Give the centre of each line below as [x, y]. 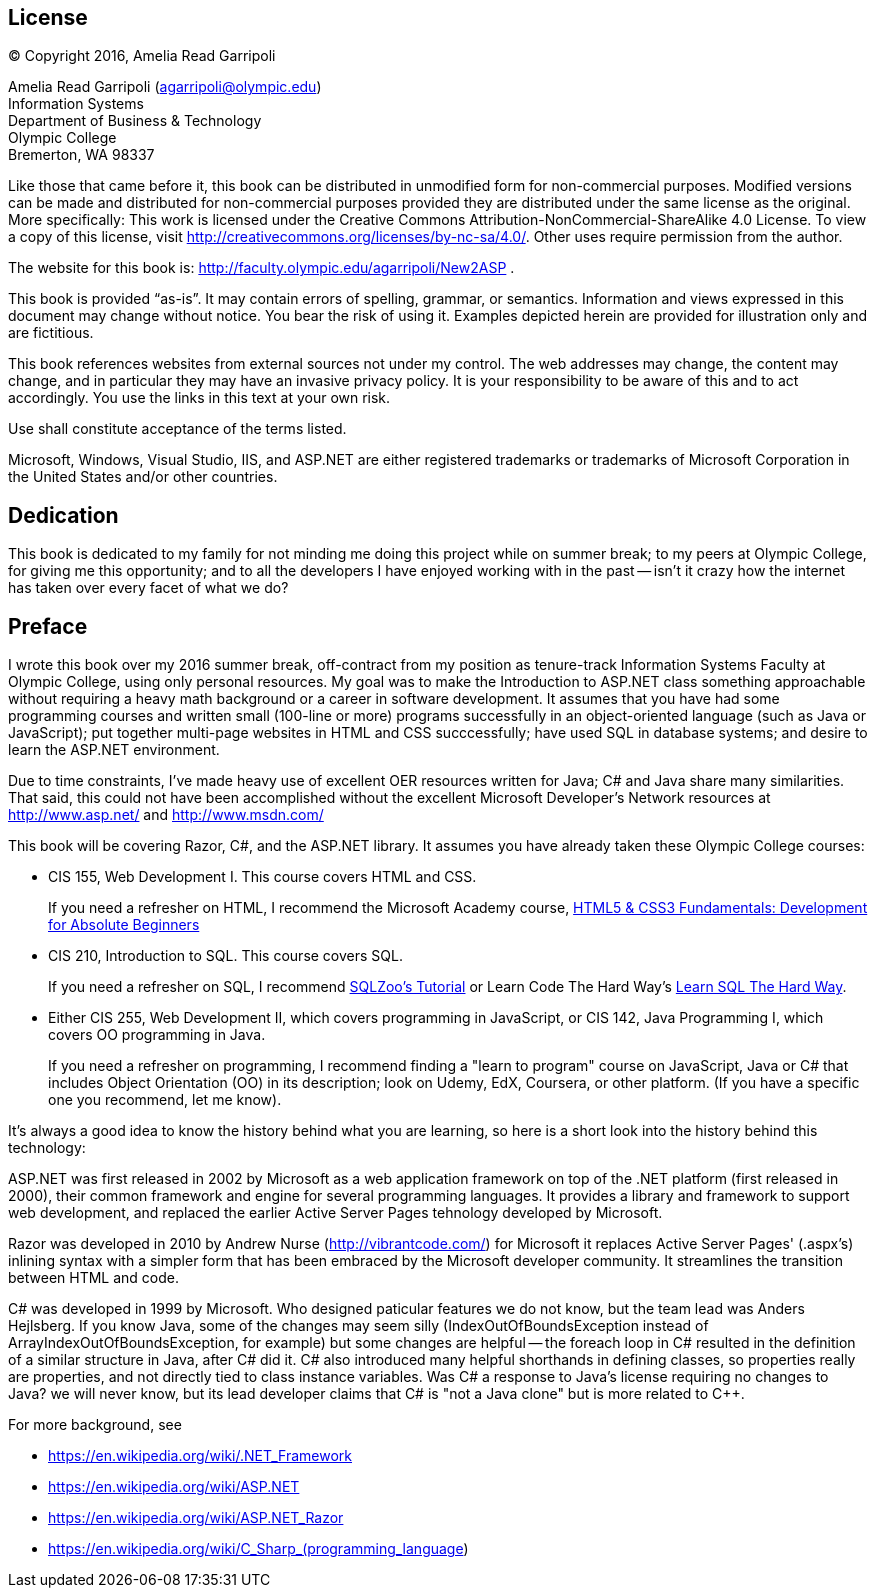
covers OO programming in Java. [157, 1035]
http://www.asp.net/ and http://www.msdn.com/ [166, 815]
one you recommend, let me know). [165, 1100]
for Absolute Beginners [124, 925]
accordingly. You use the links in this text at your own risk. [199, 398]
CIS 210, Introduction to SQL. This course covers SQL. [225, 956]
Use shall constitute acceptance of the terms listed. [177, 429]
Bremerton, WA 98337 [81, 155]
